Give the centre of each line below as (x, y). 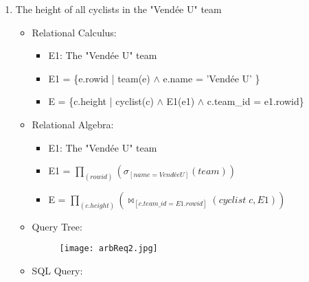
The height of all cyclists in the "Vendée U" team (118, 9)
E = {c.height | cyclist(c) (101, 101)
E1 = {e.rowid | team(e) (99, 78)
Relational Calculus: (74, 32)
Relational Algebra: (73, 124)
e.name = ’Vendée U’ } (211, 78)
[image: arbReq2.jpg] (108, 249)
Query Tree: (57, 226)
